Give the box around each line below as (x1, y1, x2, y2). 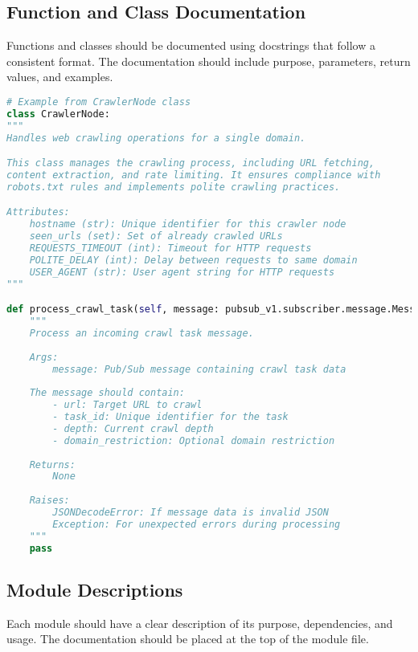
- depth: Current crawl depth (52, 422, 214, 434)
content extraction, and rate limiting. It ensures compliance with (6, 169, 381, 181)
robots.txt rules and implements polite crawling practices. (6, 181, 341, 193)
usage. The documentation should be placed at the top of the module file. (6, 630, 369, 647)
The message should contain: (29, 387, 185, 399)
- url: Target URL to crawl (52, 399, 203, 411)
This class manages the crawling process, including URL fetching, (6, 157, 375, 169)
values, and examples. (6, 68, 113, 85)
